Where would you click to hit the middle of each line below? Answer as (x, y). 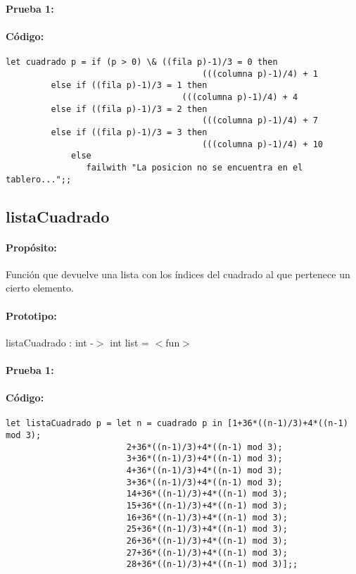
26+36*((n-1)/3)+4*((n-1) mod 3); (207, 541)
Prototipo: (31, 315)
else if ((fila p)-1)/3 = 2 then (129, 109)
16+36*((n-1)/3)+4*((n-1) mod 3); (207, 517)
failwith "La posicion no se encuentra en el (195, 167)
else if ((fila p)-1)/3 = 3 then (129, 132)
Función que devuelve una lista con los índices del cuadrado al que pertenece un (178, 274)
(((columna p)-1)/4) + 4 (240, 97)
